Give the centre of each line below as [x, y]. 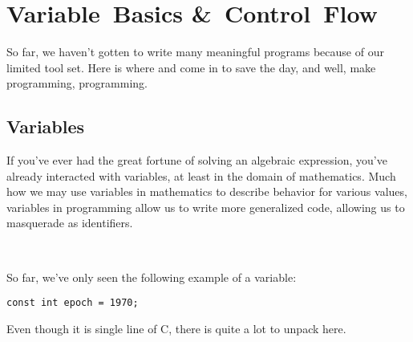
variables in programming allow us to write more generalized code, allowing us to [206, 207]
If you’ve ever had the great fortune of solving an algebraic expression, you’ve [197, 160]
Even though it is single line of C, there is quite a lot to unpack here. [176, 328]
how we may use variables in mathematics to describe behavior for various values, [207, 191]
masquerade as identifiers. [70, 223]
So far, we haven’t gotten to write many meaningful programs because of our [195, 52]
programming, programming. [77, 83]
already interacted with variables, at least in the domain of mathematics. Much [201, 175]
